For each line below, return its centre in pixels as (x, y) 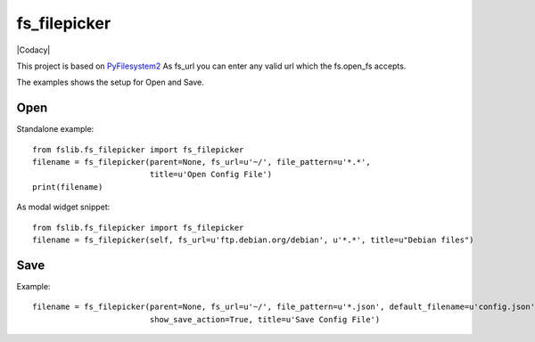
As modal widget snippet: (63, 207)
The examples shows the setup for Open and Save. (111, 82)
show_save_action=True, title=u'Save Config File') (265, 319)
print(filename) (68, 187)
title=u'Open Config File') (210, 175)
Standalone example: (55, 129)
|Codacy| (33, 50)
